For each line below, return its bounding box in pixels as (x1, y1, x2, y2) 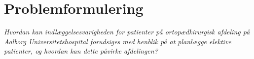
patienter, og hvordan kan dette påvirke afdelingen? (4, 46, 158, 56)
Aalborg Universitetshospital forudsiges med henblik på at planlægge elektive (4, 36, 231, 46)
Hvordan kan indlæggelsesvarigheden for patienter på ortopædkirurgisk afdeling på (4, 27, 250, 37)
